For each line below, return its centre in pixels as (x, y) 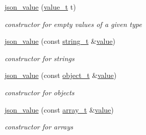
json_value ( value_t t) (40, 7)
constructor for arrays (39, 127)
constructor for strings (40, 58)
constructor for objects (40, 92)
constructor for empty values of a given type (73, 24)
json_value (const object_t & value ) (61, 75)
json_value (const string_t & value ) (60, 41)
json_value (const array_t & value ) (59, 109)
